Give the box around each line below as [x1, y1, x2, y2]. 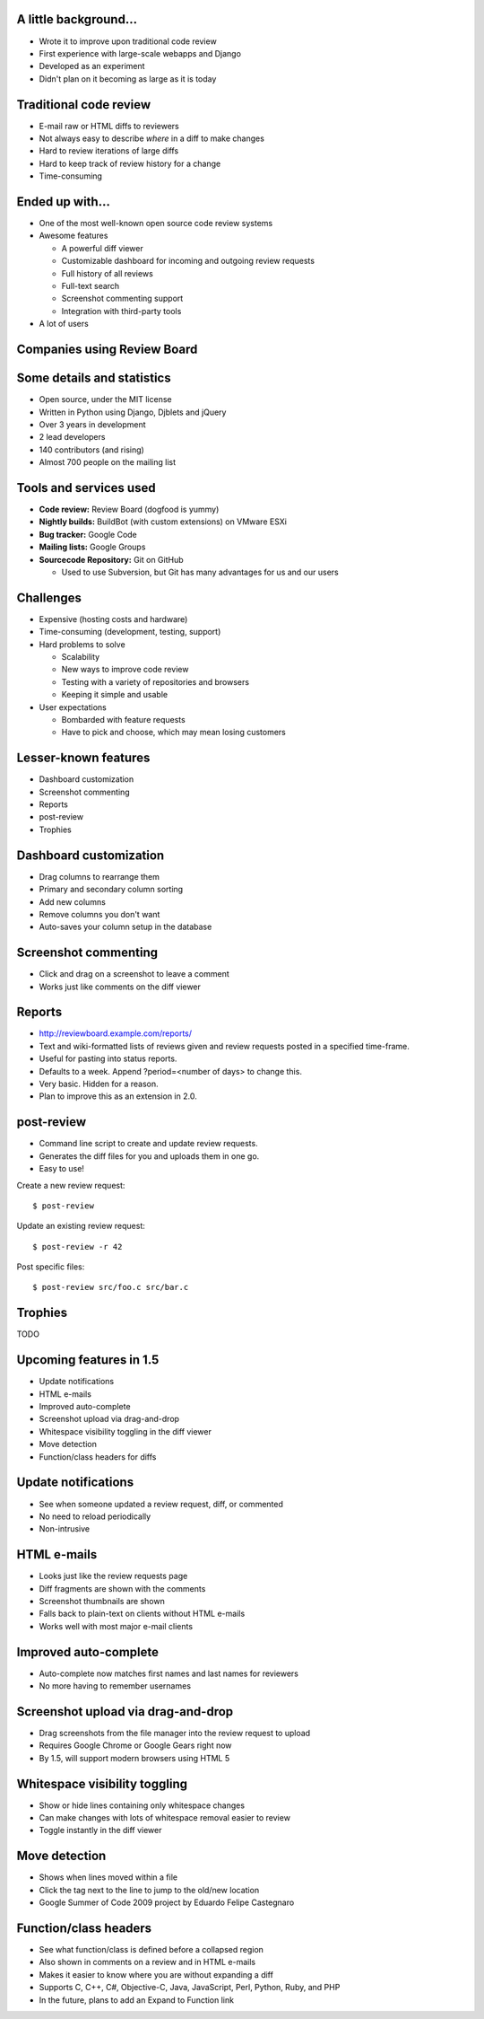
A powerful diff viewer [61, 242, 143, 253]
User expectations [39, 701, 107, 713]
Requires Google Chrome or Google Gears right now [39, 1740, 232, 1751]
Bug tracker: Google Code [39, 529, 138, 540]
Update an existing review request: [16, 1221, 145, 1232]
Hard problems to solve [39, 638, 125, 650]
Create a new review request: [16, 1180, 125, 1190]
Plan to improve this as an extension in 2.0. [39, 1091, 197, 1102]
